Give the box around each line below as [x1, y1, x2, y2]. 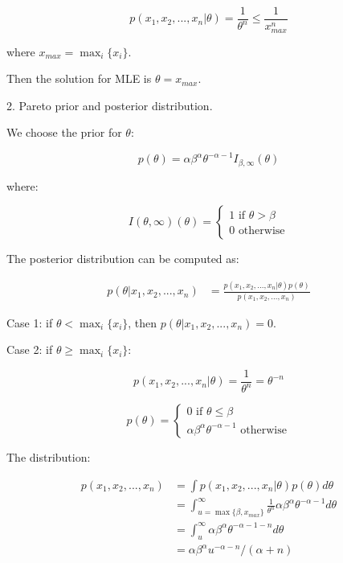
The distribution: [6, 449, 91, 466]
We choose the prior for [6, 124, 122, 141]
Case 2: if [6, 341, 53, 358]
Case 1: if [6, 314, 53, 331]
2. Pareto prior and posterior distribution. [6, 97, 213, 113]
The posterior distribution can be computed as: [6, 250, 239, 267]
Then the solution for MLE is [6, 70, 152, 87]
